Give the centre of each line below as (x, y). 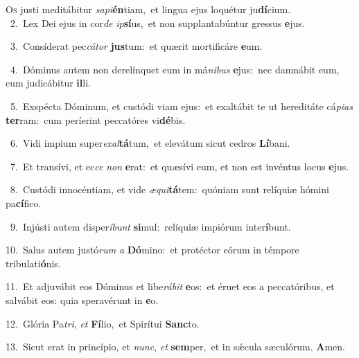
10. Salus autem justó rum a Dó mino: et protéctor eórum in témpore (152, 250)
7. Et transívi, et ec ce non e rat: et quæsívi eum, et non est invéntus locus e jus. (179, 166)
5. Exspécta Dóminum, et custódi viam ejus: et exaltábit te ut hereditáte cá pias (182, 106)
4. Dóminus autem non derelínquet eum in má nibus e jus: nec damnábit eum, (175, 69)
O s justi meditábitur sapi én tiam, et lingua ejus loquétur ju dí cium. (148, 9)
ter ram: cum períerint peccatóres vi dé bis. (96, 119)
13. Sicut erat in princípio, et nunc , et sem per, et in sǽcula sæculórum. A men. (175, 347)
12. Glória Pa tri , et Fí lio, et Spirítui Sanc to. (103, 323)
